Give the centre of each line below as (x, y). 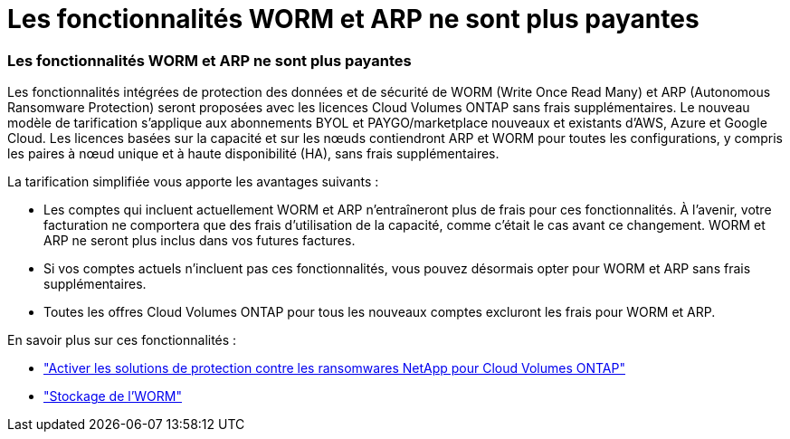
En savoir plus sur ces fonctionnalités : (122, 340)
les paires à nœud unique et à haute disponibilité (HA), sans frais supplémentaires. (253, 154)
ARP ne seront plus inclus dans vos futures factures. (200, 241)
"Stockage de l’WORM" (113, 396)
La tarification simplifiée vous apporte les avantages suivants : (193, 182)
